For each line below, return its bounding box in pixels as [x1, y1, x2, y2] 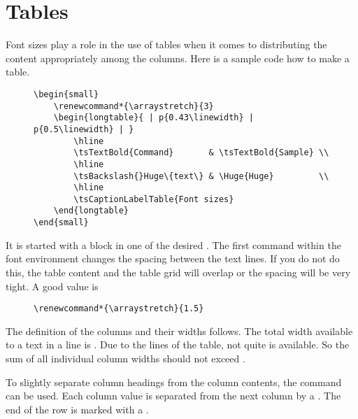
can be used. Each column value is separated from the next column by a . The [6, 388, 341, 403]
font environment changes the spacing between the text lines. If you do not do [6, 251, 340, 266]
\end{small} [34, 218, 89, 228]
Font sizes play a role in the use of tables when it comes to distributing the [6, 37, 327, 52]
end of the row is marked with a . [6, 402, 149, 416]
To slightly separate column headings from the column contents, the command [6, 374, 342, 389]
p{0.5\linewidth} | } [34, 124, 134, 134]
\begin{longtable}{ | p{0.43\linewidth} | [53, 113, 254, 123]
